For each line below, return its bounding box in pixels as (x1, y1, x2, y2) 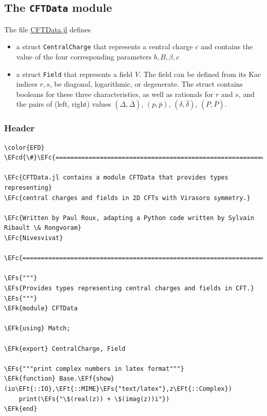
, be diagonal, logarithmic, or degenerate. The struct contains (49, 78, 243, 89)
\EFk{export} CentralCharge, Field (4, 345, 126, 352)
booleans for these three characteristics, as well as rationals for (16, 88, 214, 99)
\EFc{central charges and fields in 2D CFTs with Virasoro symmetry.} (4, 194, 251, 202)
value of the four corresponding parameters (16, 51, 152, 62)
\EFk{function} (4, 375, 56, 383)
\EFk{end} (4, 405, 37, 413)
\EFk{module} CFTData (4, 305, 78, 312)
